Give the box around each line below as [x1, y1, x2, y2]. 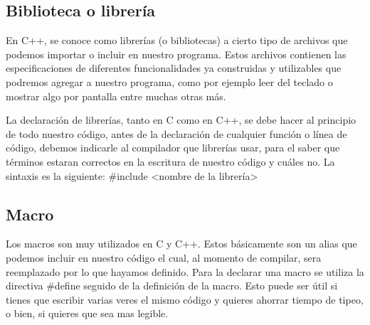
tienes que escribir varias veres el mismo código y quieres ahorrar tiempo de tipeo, [6, 292, 364, 307]
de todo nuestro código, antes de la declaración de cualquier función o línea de [6, 126, 347, 141]
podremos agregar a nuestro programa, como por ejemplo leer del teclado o [6, 74, 333, 89]
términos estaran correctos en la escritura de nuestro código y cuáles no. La [6, 154, 335, 169]
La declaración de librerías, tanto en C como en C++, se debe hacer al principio [6, 112, 356, 127]
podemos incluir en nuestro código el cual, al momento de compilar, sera [6, 250, 322, 265]
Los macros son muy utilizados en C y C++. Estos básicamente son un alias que [6, 236, 357, 251]
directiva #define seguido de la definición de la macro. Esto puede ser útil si [6, 278, 338, 293]
